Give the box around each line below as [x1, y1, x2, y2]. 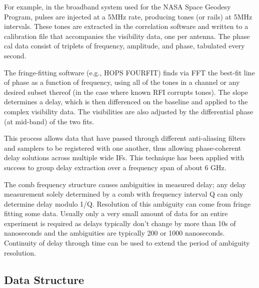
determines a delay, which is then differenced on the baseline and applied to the [4, 96, 248, 107]
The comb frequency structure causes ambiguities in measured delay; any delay [4, 179, 246, 189]
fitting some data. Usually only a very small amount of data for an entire [4, 208, 228, 219]
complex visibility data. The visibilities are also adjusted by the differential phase [4, 106, 253, 116]
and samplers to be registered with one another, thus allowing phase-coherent [4, 142, 241, 153]
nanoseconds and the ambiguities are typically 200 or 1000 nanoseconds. [4, 228, 225, 238]
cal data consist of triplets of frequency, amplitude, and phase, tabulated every [4, 40, 245, 51]
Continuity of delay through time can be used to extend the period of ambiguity [4, 238, 250, 248]
